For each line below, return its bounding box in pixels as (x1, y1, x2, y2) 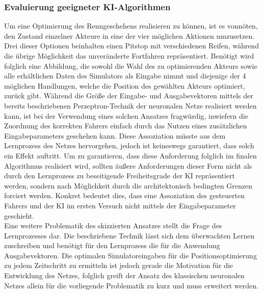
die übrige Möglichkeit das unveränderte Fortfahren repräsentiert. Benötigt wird (4, 50, 254, 61)
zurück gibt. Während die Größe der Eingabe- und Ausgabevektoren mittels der (4, 90, 253, 101)
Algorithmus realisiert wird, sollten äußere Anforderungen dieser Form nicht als (4, 160, 252, 171)
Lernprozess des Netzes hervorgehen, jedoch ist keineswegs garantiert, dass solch (4, 140, 254, 151)
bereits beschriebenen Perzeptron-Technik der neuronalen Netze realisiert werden (4, 100, 257, 111)
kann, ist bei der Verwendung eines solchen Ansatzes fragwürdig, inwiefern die (4, 110, 248, 121)
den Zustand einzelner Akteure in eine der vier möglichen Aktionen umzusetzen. (4, 30, 255, 41)
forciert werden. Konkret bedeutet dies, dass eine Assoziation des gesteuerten (4, 190, 245, 201)
